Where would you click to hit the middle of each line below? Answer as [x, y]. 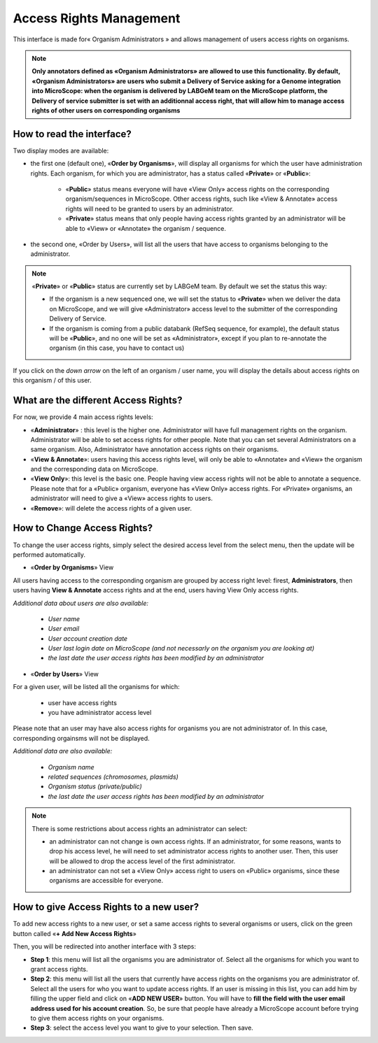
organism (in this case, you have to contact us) [117, 348]
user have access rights [82, 702]
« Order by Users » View [65, 674]
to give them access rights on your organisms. [97, 1018]
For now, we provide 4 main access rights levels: [83, 417]
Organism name [71, 767]
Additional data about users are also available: [81, 603]
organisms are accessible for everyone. [106, 881]
